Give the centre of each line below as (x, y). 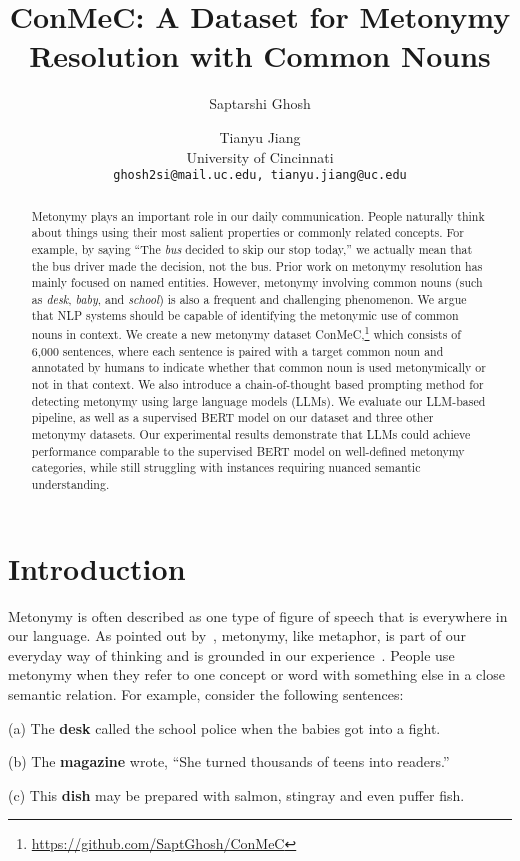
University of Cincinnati (260, 156)
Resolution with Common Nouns (260, 55)
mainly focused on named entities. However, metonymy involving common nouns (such (257, 282)
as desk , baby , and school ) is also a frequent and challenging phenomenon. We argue (249, 298)
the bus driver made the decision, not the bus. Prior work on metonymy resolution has (257, 265)
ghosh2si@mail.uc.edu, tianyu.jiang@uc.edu (260, 175)
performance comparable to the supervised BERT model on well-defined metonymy (248, 450)
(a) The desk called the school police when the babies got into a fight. (224, 727)
